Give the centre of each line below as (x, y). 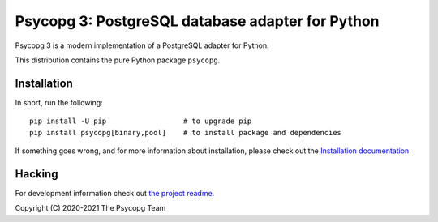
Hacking (36, 174)
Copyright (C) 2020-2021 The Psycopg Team (90, 208)
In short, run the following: (59, 102)
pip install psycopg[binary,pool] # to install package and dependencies (186, 132)
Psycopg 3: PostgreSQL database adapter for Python (198, 21)
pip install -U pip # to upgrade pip (141, 121)
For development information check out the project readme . (115, 193)
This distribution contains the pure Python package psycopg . (118, 60)
